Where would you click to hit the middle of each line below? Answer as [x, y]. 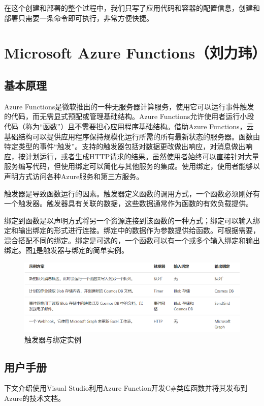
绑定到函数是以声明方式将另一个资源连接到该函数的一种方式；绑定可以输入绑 [132, 220]
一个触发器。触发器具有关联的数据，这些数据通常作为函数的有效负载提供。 [128, 203]
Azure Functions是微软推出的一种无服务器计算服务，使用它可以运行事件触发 [129, 106]
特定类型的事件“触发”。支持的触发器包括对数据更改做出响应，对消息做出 [125, 146]
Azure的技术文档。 [35, 398]
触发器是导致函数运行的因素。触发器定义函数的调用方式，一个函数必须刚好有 [132, 193]
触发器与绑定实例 [53, 339]
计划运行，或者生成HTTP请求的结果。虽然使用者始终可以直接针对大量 [142, 156]
